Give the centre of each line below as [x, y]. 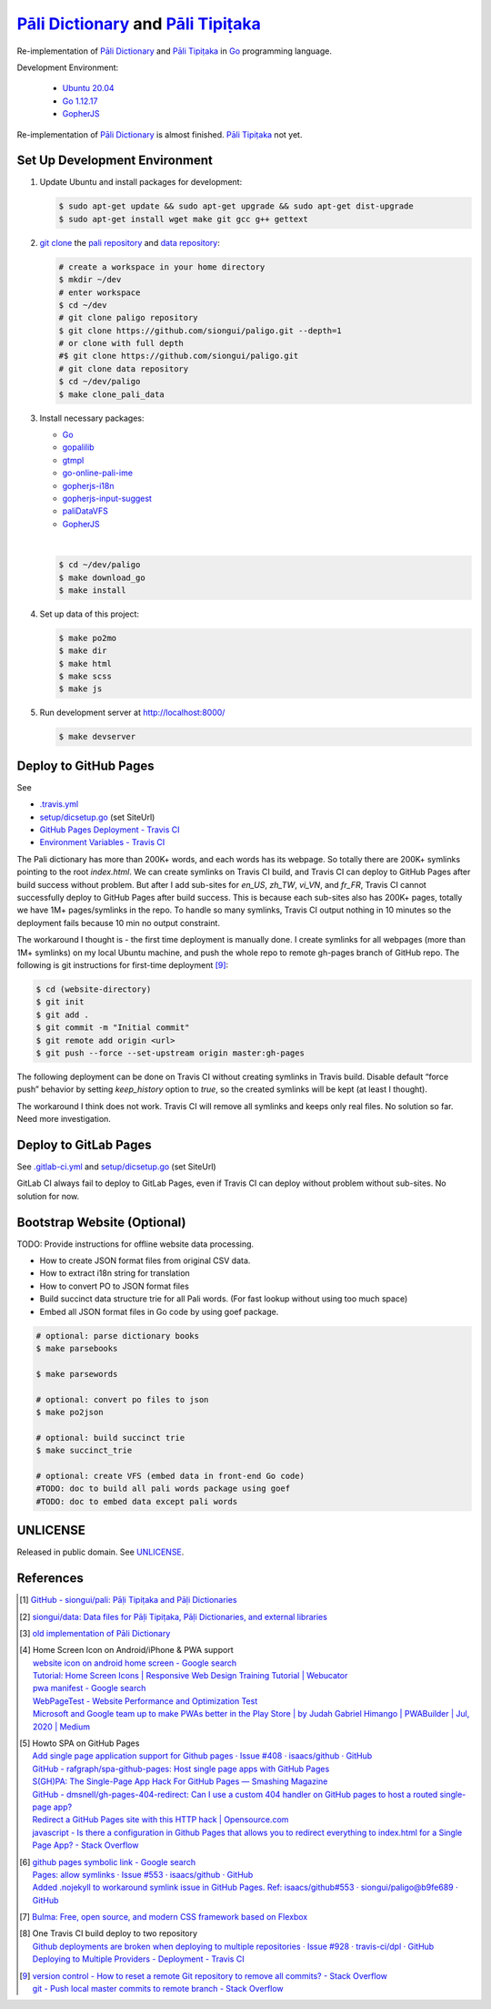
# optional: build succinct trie [110, 1438]
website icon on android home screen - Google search [135, 1663]
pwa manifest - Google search [89, 1688]
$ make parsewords [77, 1374]
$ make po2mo [88, 638]
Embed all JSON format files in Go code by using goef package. [159, 1311]
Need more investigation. [64, 1119]
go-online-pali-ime [98, 473]
